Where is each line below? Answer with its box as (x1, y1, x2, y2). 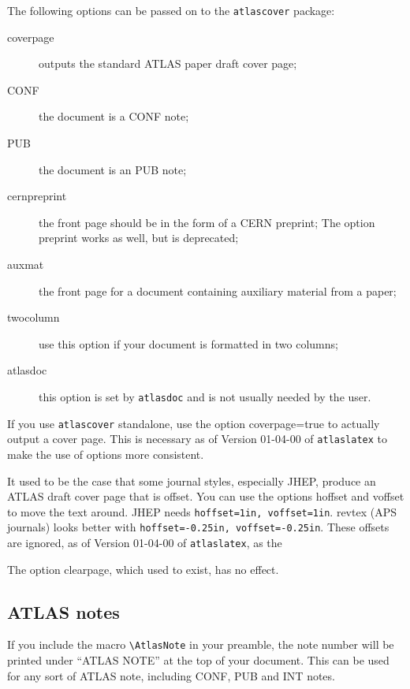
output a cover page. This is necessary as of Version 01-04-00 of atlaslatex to (7, 430, 388, 447)
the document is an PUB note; (39, 161, 187, 177)
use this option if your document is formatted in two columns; (39, 335, 338, 352)
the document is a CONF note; (39, 108, 189, 125)
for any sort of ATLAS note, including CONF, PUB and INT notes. (7, 667, 335, 683)
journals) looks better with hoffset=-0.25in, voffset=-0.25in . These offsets (7, 519, 389, 535)
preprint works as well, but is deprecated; (39, 229, 239, 246)
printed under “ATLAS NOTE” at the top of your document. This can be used (7, 652, 389, 669)
